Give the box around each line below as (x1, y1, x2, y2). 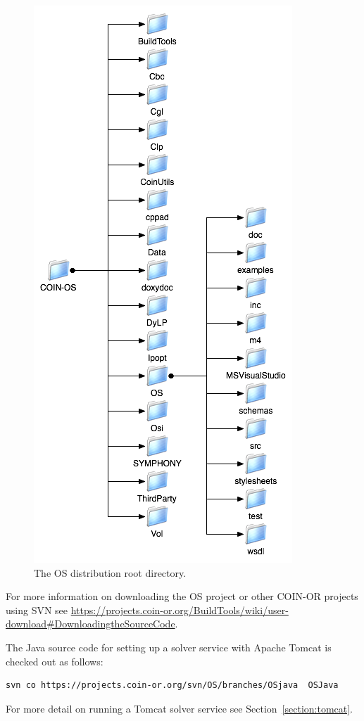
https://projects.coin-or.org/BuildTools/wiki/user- (70, 602, 289, 617)
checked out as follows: (6, 653, 103, 668)
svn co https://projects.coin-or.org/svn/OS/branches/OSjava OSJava (6, 680, 339, 691)
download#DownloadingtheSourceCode (6, 616, 175, 631)
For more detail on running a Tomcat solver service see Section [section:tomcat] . (6, 701, 353, 715)
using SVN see (6, 602, 68, 617)
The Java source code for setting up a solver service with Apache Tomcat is (6, 639, 332, 654)
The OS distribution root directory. (34, 565, 187, 580)
